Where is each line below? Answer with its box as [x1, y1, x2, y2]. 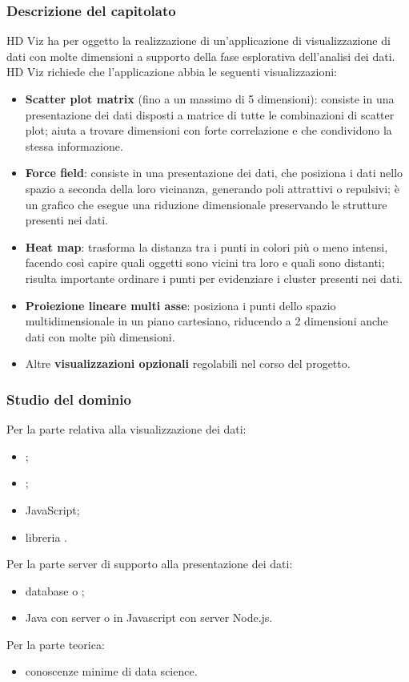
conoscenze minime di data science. [25, 663, 198, 680]
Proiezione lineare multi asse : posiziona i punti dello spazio [25, 297, 336, 313]
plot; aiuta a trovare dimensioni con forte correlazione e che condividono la [25, 122, 392, 139]
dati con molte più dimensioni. [25, 328, 175, 345]
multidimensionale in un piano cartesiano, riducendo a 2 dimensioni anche [25, 313, 388, 329]
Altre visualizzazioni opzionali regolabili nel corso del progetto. [25, 355, 351, 372]
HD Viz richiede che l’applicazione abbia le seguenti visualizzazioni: [6, 63, 337, 80]
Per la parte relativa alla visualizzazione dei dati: [6, 421, 247, 438]
